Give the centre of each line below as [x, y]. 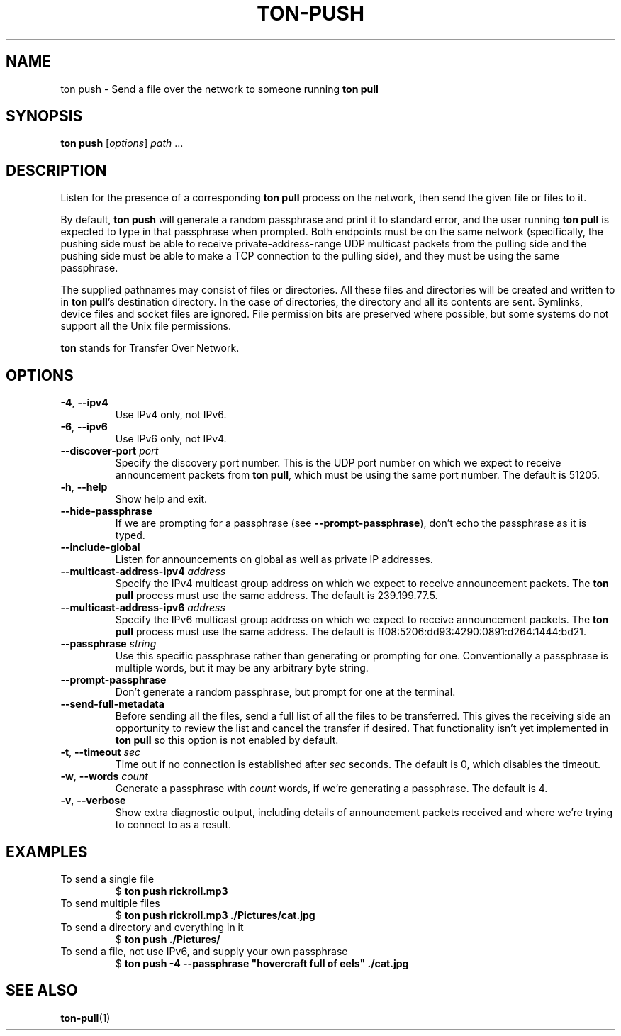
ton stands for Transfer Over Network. [150, 348]
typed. [130, 535]
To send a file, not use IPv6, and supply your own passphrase [204, 951]
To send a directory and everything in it [152, 927]
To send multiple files [110, 903]
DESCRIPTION [56, 170]
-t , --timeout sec [101, 752]
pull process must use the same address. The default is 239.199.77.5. [276, 596]
